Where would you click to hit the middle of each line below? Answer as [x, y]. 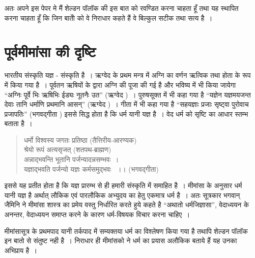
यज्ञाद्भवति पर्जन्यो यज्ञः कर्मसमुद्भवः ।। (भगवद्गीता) [91, 169]
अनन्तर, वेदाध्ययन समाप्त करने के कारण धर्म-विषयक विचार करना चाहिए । [97, 214]
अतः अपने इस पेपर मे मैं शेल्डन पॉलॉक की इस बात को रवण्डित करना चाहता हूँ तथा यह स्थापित [122, 8]
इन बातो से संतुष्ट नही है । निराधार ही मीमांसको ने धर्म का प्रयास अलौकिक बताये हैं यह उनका [121, 241]
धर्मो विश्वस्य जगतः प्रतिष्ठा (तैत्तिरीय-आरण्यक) [80, 140]
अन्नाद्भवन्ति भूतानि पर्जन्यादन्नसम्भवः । [71, 159]
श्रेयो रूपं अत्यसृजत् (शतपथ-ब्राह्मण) [68, 149]
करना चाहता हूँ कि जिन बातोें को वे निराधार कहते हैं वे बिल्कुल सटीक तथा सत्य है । [109, 17]
